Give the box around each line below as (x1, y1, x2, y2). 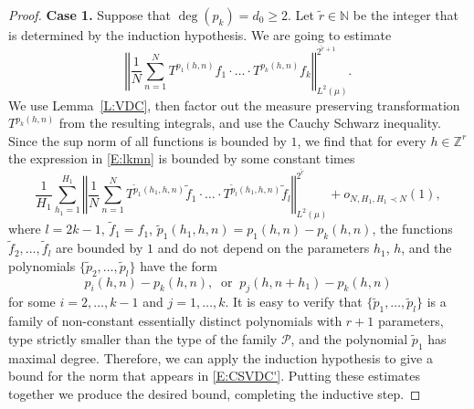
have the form (140, 256, 218, 275)
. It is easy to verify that (225, 292, 363, 311)
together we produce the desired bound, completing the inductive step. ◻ (8, 383, 421, 403)
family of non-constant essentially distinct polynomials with (8, 311, 342, 330)
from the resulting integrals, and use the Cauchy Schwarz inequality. (58, 113, 441, 132)
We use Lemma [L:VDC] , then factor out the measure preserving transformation (8, 95, 460, 114)
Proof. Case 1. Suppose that (8, 5, 171, 24)
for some (8, 292, 56, 311)
